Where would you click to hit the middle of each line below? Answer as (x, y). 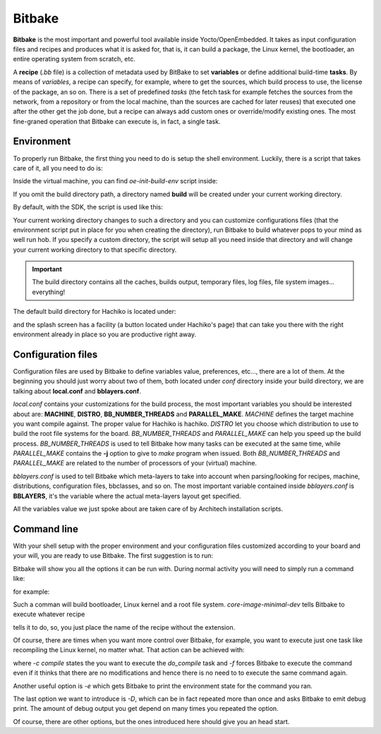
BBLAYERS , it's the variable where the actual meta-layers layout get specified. (127, 496)
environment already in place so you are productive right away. (105, 334)
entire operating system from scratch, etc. (74, 59)
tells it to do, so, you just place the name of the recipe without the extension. (124, 627)
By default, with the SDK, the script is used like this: (88, 207)
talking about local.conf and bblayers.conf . (77, 391)
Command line (46, 529)
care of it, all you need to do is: (58, 168)
